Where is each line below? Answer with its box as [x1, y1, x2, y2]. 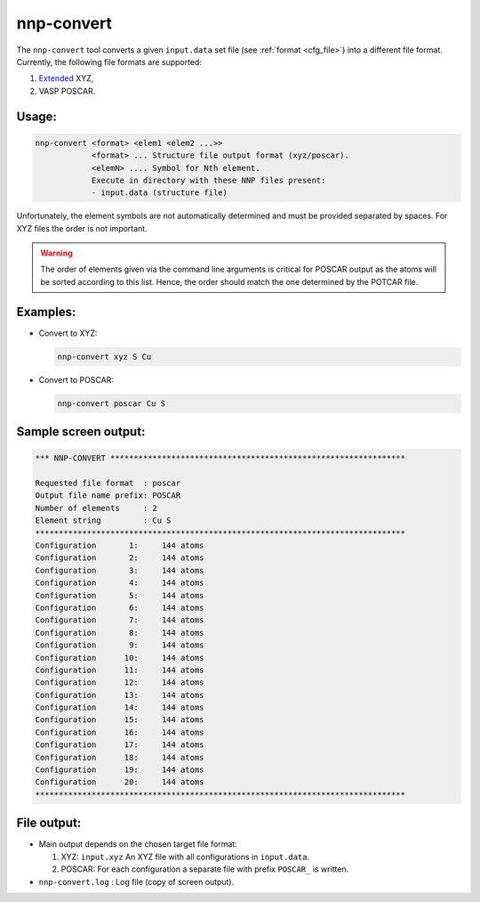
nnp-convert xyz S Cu [57, 352, 152, 362]
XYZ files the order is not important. [16, 223, 148, 233]
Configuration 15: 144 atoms [35, 715, 204, 725]
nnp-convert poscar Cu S [57, 398, 166, 409]
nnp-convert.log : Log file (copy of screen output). [38, 876, 235, 887]
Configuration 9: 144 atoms [35, 640, 204, 650]
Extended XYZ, [38, 73, 94, 84]
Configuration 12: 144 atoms [35, 678, 204, 687]
